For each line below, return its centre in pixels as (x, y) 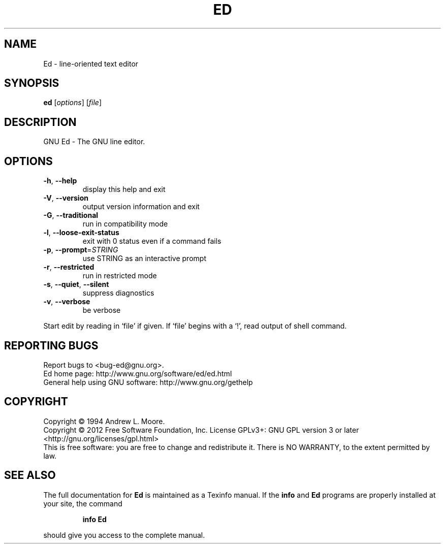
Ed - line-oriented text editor (91, 63)
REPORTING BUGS (51, 345)
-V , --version (66, 198)
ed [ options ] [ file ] (72, 103)
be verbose (102, 310)
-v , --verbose (67, 302)
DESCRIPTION (40, 122)
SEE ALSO (30, 475)
